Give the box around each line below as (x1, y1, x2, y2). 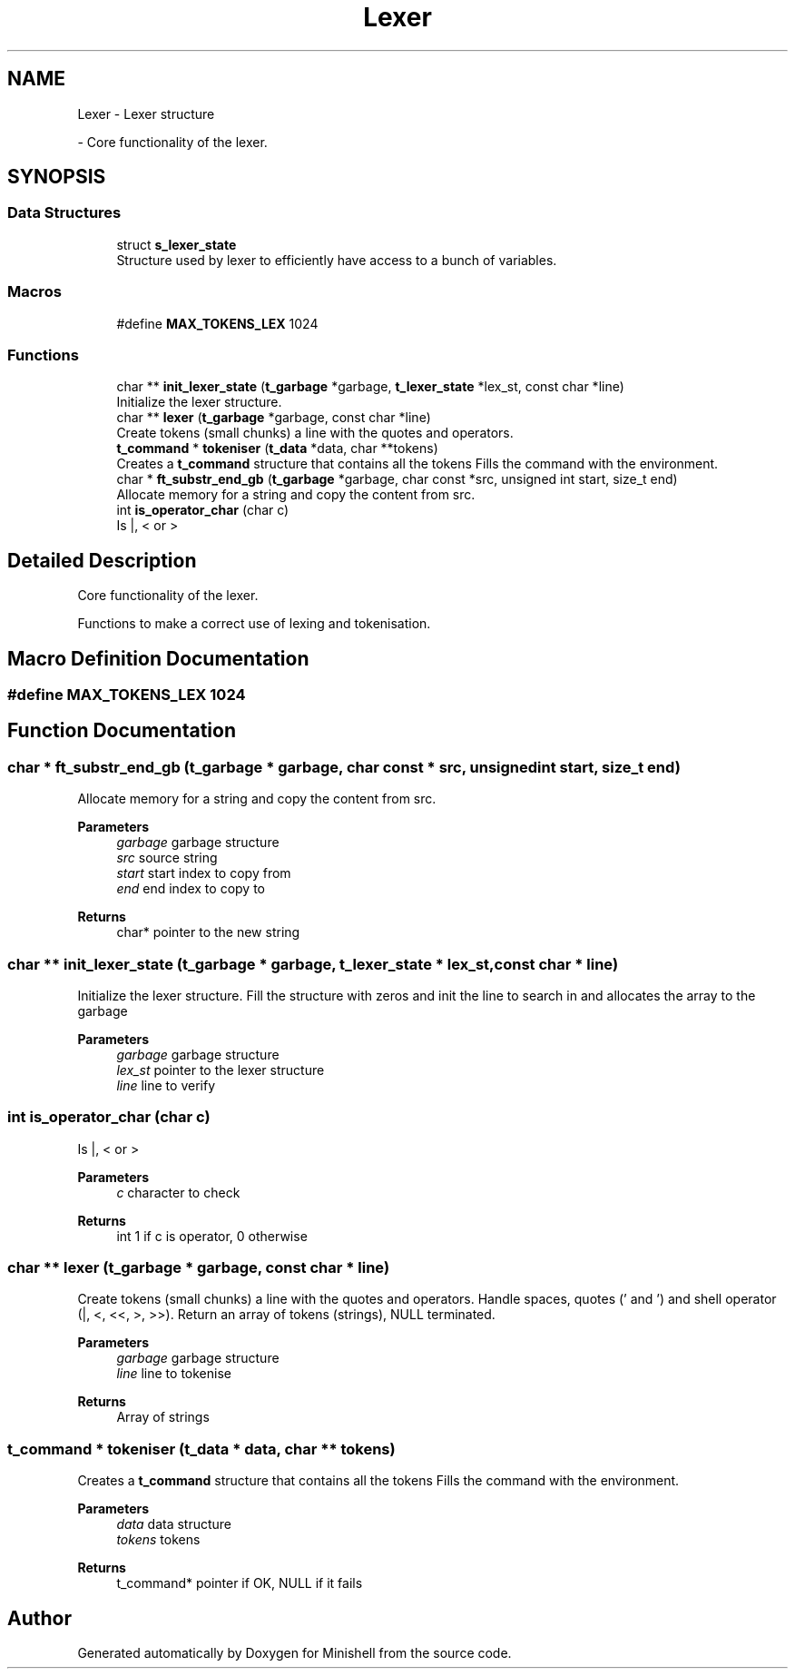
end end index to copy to (116, 881, 265, 897)
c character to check (116, 1184, 240, 1200)
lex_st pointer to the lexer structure (116, 1061, 325, 1078)
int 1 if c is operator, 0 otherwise (116, 1227, 308, 1244)
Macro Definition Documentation (7, 646, 309, 670)
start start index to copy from (116, 865, 291, 882)
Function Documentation (7, 719, 236, 743)
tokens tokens (116, 1532, 201, 1548)
